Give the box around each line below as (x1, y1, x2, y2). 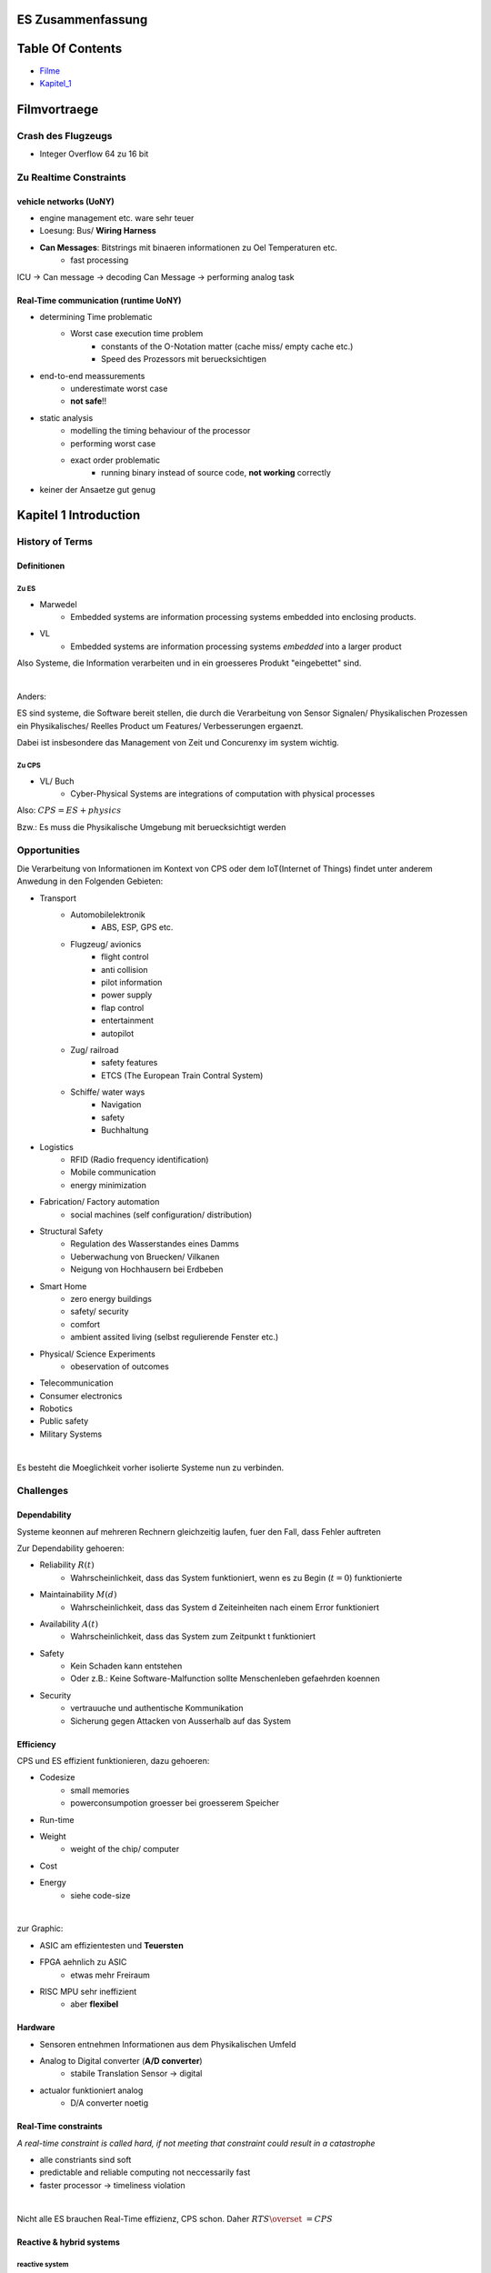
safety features (101, 1057, 158, 1068)
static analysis (39, 412, 94, 423)
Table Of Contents (16, 41, 123, 56)
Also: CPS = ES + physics (16, 805, 122, 816)
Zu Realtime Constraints (16, 171, 126, 184)
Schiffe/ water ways (70, 1086, 145, 1097)
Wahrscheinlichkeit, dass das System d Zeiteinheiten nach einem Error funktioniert (70, 1601, 380, 1613)
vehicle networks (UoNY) (16, 195, 115, 206)
